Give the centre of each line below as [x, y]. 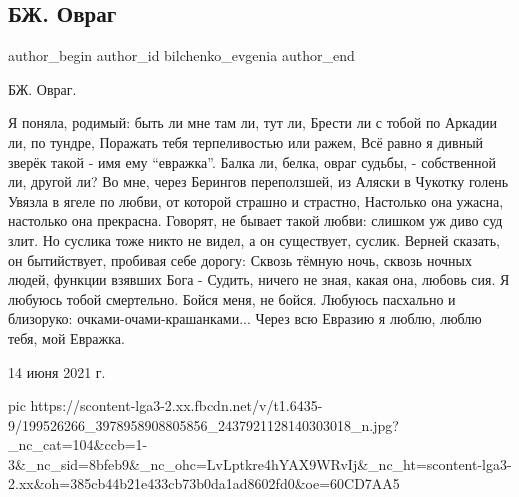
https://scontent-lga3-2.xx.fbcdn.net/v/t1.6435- [176, 405]
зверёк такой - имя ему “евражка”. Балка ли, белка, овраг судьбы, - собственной [252, 161]
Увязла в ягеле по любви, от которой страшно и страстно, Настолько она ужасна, [256, 200]
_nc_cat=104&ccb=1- [78, 444]
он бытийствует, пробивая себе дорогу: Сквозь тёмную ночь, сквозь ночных [240, 259]
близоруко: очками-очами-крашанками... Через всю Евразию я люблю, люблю [245, 318]
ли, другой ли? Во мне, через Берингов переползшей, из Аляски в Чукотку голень [258, 181]
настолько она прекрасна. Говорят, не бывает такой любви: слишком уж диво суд [255, 220]
